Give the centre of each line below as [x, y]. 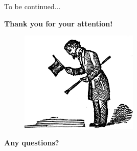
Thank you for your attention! [59, 23]
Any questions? [32, 143]
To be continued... [32, 6]
